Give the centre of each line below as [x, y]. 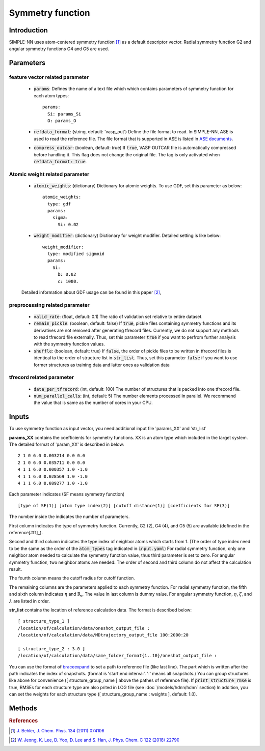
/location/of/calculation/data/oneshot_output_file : [84, 628]
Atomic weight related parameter [49, 174]
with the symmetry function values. [69, 344]
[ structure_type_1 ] [44, 621]
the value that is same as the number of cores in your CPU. [93, 403]
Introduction [28, 30]
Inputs [19, 417]
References [24, 721]
